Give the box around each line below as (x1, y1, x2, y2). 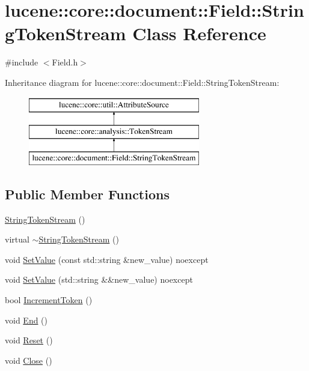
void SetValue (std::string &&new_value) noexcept (5, 273, 193, 286)
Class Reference (132, 21, 266, 46)
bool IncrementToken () (5, 294, 93, 306)
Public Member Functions (5, 184, 170, 203)
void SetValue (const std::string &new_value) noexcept (5, 253, 209, 265)
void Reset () (5, 334, 53, 346)
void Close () (5, 354, 52, 366)
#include (5, 56, 38, 68)
